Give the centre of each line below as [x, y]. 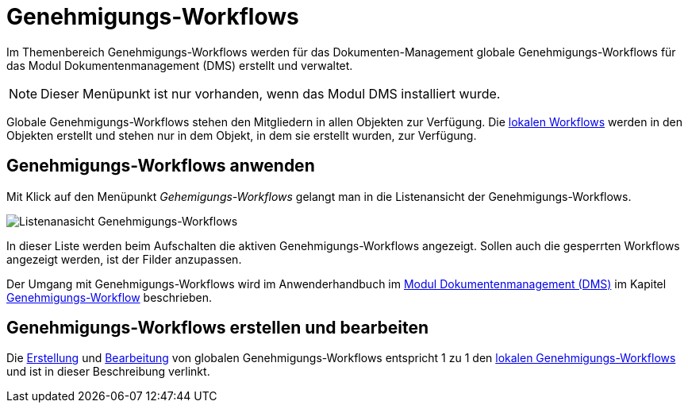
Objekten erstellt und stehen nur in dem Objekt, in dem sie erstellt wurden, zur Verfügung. [242, 135]
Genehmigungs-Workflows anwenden [161, 166]
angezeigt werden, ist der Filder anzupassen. [124, 259]
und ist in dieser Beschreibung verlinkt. [108, 372]
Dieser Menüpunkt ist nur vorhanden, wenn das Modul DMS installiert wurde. [271, 93]
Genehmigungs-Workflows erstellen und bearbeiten [218, 328]
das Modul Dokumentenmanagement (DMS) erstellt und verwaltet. [180, 65]
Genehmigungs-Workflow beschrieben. [109, 297]
